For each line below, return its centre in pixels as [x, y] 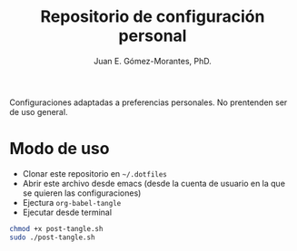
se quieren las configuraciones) [82, 193]
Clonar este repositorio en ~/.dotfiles [95, 173]
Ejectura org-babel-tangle [72, 202]
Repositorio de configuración [153, 17]
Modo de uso [59, 149]
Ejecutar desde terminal [67, 212]
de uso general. [39, 111]
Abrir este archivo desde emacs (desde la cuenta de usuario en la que [154, 183]
